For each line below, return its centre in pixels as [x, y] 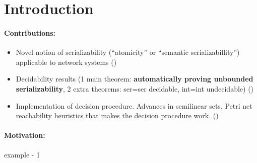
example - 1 [22, 154]
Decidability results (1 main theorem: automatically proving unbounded [135, 79]
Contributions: [30, 32]
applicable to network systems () [66, 62]
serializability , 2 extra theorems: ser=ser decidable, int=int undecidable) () [135, 88]
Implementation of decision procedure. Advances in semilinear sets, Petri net [134, 105]
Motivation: [25, 135]
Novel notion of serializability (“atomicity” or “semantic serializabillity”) [128, 52]
